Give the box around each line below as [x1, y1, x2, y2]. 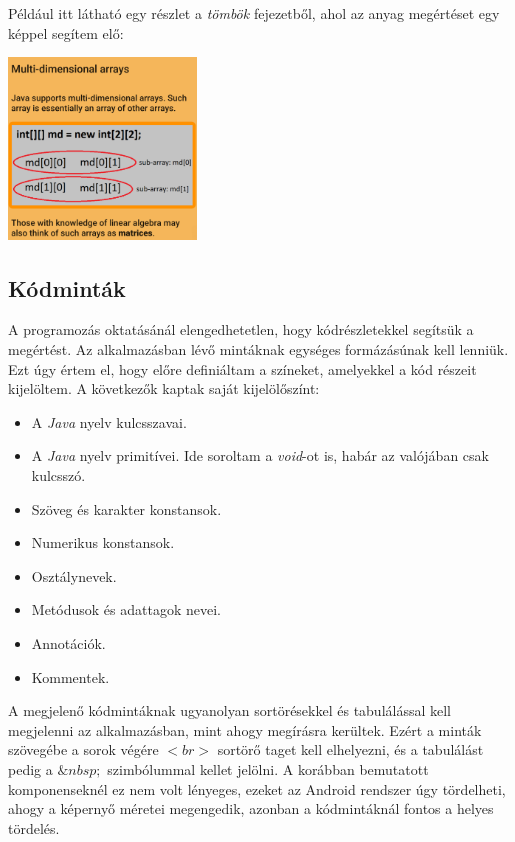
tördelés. [8, 817, 60, 838]
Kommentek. [31, 666, 110, 687]
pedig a [8, 758, 53, 779]
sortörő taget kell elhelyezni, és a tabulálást [217, 739, 484, 760]
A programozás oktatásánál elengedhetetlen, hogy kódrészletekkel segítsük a [8, 319, 474, 340]
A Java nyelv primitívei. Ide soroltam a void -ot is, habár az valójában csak [31, 445, 489, 466]
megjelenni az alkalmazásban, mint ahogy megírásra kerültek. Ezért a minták [8, 719, 482, 740]
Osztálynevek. [31, 565, 117, 586]
